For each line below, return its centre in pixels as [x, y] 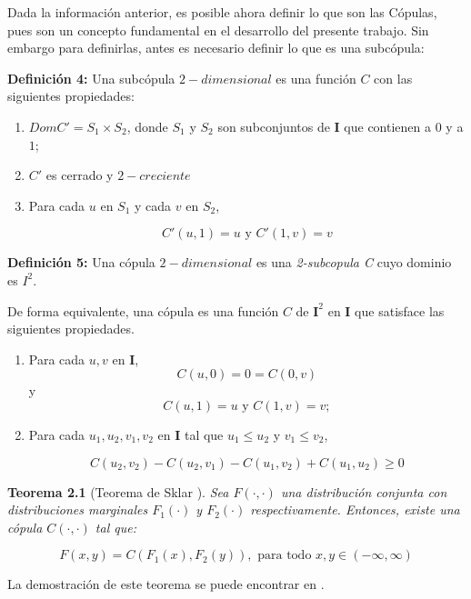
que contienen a [388, 126]
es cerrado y [80, 175]
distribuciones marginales [78, 509]
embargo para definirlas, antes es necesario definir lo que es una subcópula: [216, 48]
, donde [147, 126]
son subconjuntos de [274, 126]
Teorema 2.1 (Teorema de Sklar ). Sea [118, 491]
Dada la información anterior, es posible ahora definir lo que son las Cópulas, [222, 12]
